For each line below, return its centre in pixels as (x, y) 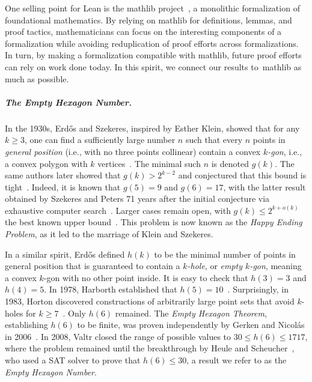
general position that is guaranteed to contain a (93, 266)
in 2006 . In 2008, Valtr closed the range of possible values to (118, 336)
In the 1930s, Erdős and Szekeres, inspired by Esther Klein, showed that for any (152, 128)
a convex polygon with (46, 163)
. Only (74, 313)
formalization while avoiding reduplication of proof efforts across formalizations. (152, 43)
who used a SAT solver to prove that (73, 360)
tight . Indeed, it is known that (63, 186)
